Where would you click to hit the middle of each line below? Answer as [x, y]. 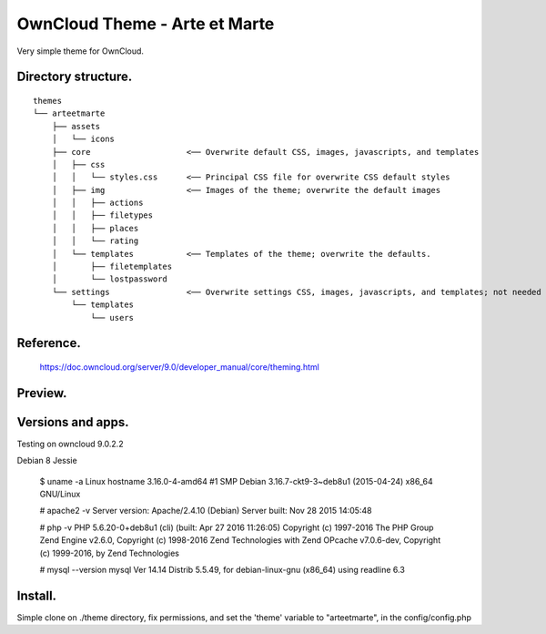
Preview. [42, 393]
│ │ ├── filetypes [102, 215]
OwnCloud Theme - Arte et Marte [146, 24]
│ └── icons [83, 139]
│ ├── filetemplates [112, 267]
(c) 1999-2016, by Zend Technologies [109, 553]
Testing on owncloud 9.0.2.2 [70, 444]
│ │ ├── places [95, 228]
